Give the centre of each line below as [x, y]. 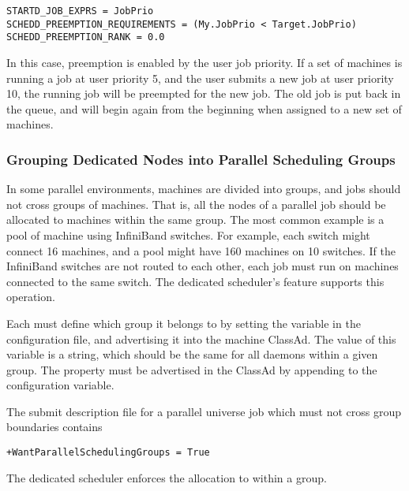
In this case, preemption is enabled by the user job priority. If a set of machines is [204, 62]
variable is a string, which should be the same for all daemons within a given [192, 354]
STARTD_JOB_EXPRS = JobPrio [80, 11]
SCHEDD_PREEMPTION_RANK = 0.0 [86, 37]
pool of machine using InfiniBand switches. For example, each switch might [188, 234]
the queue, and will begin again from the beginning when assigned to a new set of [204, 108]
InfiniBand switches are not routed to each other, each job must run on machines [203, 266]
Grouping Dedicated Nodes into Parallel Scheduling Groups [201, 159]
